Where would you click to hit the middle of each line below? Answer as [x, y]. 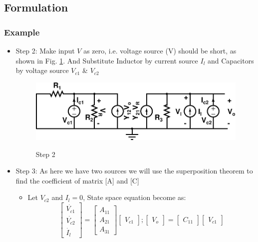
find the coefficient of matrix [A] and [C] [77, 180]
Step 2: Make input [45, 50]
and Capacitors [231, 60]
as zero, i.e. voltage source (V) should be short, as [160, 50]
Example [22, 32]
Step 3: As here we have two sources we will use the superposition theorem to [134, 171]
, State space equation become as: [134, 197]
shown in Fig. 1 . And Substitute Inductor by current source [107, 60]
